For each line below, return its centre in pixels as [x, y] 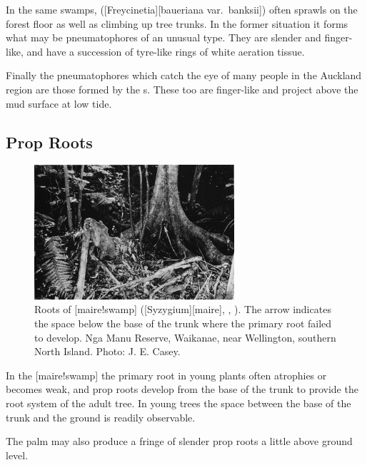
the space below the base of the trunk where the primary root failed [183, 323]
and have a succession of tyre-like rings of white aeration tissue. [166, 51]
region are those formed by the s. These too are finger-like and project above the [182, 89]
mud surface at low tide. [59, 103]
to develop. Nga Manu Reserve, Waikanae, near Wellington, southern [185, 337]
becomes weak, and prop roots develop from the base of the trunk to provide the [182, 389]
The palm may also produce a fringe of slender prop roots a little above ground [179, 441]
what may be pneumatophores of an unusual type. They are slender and [164, 37]
